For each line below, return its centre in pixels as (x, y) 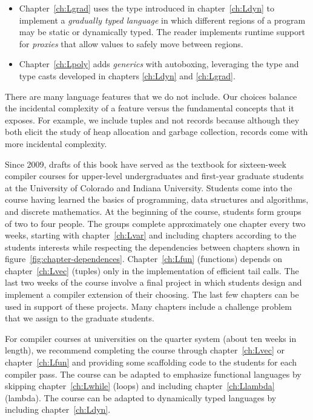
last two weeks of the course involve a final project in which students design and (153, 282)
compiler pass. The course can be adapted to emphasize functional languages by (153, 374)
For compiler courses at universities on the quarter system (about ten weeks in (151, 338)
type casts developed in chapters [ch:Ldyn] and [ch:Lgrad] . (127, 75)
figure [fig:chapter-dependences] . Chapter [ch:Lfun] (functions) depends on (143, 259)
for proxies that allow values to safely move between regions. (131, 43)
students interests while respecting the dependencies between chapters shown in (153, 247)
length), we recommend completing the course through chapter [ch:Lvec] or (145, 350)
